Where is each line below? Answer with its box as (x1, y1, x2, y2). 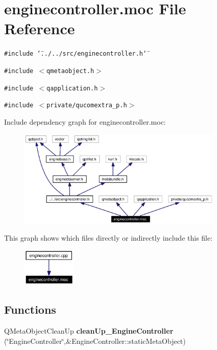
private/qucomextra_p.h (46, 102, 127, 109)
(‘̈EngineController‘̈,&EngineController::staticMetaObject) (4, 335, 186, 346)
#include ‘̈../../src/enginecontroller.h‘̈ (4, 50, 147, 58)
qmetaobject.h (46, 67, 94, 75)
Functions (4, 301, 56, 317)
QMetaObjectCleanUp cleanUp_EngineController (4, 325, 174, 336)
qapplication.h (46, 84, 98, 92)
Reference (4, 18, 75, 39)
